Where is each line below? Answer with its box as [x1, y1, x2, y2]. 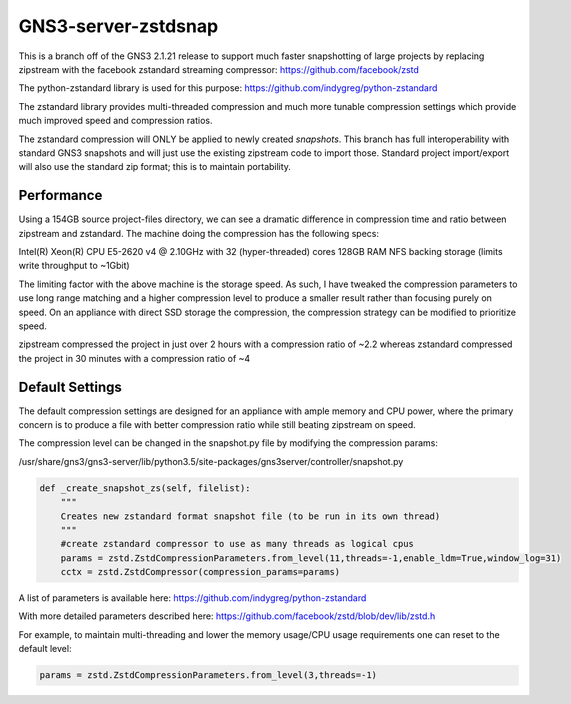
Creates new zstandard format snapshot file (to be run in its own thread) [60, 510, 441, 522]
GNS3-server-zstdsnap [18, 15, 219, 37]
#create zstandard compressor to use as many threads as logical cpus [60, 538, 415, 550]
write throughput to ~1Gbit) [18, 260, 130, 272]
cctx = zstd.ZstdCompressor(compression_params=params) [60, 566, 341, 578]
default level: [18, 643, 72, 655]
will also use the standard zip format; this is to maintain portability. [18, 161, 292, 173]
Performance [18, 187, 103, 204]
